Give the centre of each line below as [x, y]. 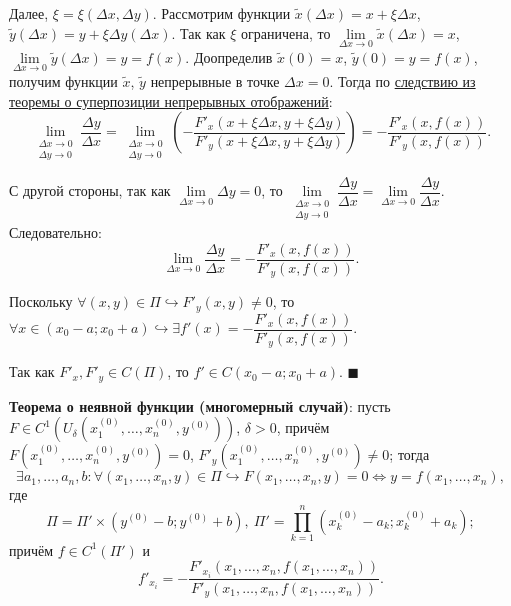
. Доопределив [229, 56]
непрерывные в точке [215, 81]
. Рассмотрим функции [221, 13]
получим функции [63, 81]
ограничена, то [286, 32]
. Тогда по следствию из [402, 81]
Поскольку [41, 301]
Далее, [29, 13]
